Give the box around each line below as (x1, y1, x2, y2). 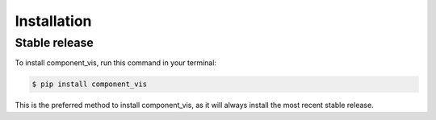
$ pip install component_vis (31, 80, 148, 89)
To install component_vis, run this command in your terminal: (15, 58, 217, 68)
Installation (15, 12, 92, 30)
